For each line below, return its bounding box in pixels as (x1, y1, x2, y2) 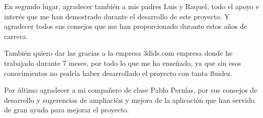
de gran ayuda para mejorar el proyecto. (4, 104, 129, 115)
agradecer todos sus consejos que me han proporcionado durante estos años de (4, 21, 247, 31)
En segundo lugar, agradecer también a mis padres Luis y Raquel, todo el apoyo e (4, 1, 259, 11)
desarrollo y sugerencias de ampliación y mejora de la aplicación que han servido (4, 94, 255, 105)
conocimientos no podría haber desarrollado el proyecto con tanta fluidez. (4, 67, 233, 78)
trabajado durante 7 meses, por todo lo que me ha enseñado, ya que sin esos (4, 57, 241, 68)
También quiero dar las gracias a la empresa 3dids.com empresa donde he (4, 48, 233, 58)
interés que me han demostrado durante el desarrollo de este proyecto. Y (4, 11, 230, 21)
